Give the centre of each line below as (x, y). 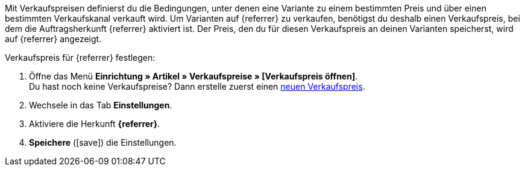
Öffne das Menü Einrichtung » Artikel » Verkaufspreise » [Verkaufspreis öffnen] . (193, 76)
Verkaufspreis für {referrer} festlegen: (80, 58)
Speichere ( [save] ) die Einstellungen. (103, 142)
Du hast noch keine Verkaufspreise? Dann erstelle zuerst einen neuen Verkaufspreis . (197, 86)
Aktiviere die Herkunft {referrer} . (95, 124)
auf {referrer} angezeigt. (53, 39)
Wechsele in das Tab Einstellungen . (101, 105)
